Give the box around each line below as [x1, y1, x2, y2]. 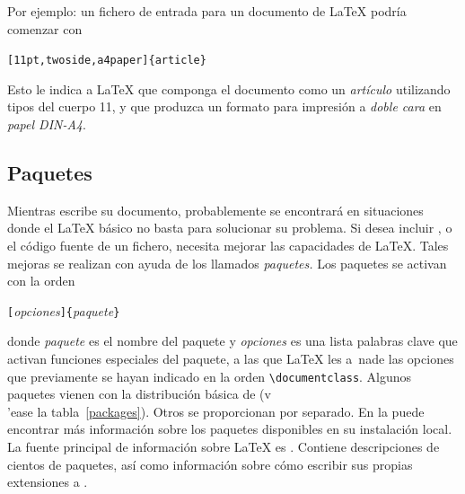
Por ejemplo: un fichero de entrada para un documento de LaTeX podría [7, 2, 407, 20]
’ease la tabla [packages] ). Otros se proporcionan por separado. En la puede [7, 401, 425, 420]
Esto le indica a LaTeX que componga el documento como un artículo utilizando [7, 79, 451, 98]
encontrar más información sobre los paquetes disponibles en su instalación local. [7, 419, 452, 438]
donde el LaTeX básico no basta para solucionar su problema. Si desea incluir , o [7, 218, 452, 237]
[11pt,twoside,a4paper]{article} [7, 54, 206, 67]
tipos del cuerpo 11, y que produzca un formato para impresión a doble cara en [7, 97, 442, 116]
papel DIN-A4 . [7, 115, 86, 134]
